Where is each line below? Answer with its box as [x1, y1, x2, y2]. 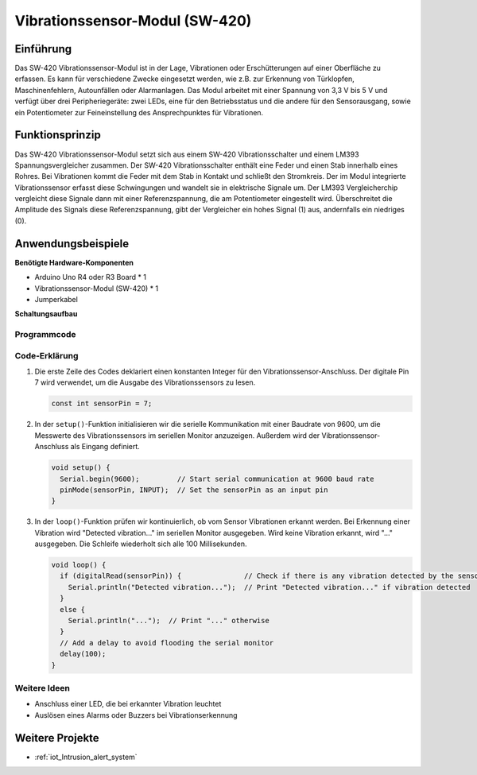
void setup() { [51, 463, 111, 472]
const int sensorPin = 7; [51, 399, 153, 409]
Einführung [14, 42, 72, 56]
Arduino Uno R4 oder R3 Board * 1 [34, 273, 147, 282]
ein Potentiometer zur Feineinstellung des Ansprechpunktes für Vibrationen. [14, 107, 264, 117]
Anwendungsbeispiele [14, 237, 130, 250]
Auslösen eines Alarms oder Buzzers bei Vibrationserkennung [34, 710, 238, 719]
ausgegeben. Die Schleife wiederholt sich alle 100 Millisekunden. [34, 539, 247, 548]
